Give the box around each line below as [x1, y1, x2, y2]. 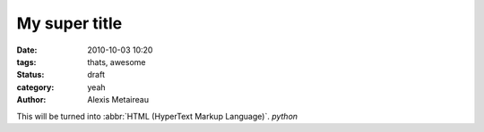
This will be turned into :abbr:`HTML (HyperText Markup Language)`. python [16, 111, 298, 121]
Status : [16, 70, 45, 80]
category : [16, 81, 55, 93]
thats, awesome [87, 56, 146, 67]
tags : [16, 56, 37, 67]
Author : [16, 95, 47, 105]
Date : [16, 45, 38, 55]
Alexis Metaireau [87, 95, 150, 105]
